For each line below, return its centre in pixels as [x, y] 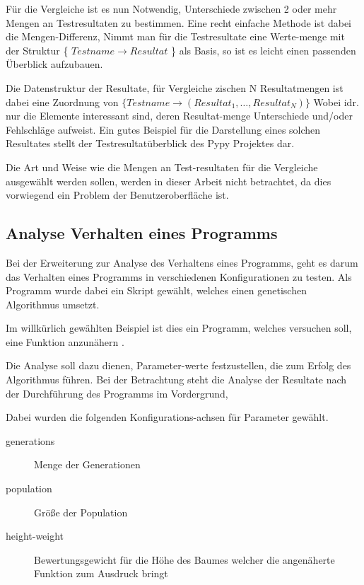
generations [30, 440]
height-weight [35, 536]
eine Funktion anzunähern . [65, 341]
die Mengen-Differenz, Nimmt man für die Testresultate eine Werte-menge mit [175, 36]
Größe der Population [81, 512]
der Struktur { [37, 50]
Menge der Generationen [87, 464]
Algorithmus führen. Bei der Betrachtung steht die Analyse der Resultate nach [176, 380]
